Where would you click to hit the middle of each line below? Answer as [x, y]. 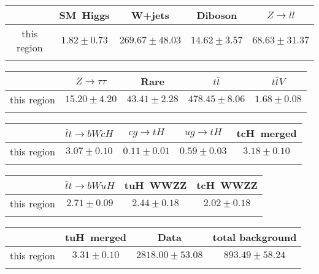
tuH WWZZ [156, 185]
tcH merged [267, 133]
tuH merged [96, 237]
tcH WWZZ [227, 185]
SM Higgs [84, 15]
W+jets [150, 15]
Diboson [217, 15]
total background [255, 237]
